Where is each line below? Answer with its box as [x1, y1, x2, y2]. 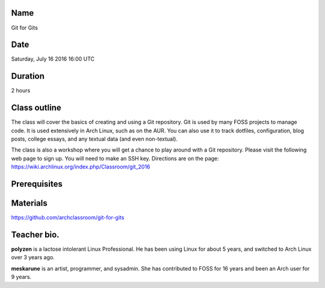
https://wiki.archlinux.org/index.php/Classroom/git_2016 [11, 163, 150, 171]
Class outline [11, 103, 61, 113]
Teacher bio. [11, 229, 60, 240]
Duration [11, 71, 45, 81]
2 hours [11, 87, 31, 94]
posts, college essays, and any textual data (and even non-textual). [11, 135, 178, 142]
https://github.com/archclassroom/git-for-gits [11, 214, 125, 221]
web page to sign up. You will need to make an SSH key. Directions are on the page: [11, 155, 219, 162]
